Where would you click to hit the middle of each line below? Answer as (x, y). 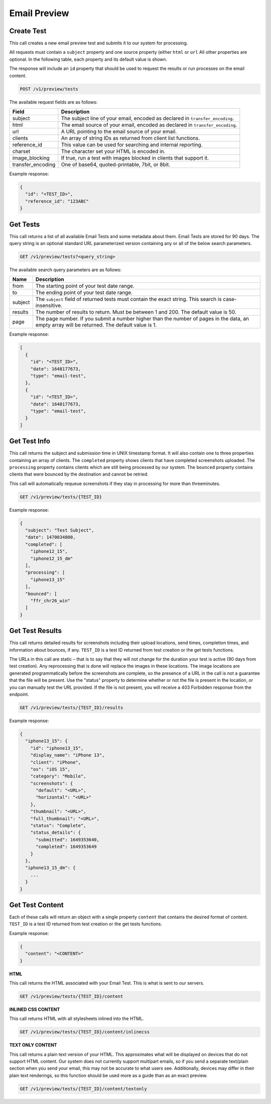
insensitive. (49, 305)
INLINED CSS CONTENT (35, 1009)
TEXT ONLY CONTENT (33, 1045)
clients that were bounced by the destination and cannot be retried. (79, 474)
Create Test (28, 31)
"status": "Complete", (58, 826)
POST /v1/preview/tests (49, 89)
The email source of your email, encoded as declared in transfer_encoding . (149, 125)
